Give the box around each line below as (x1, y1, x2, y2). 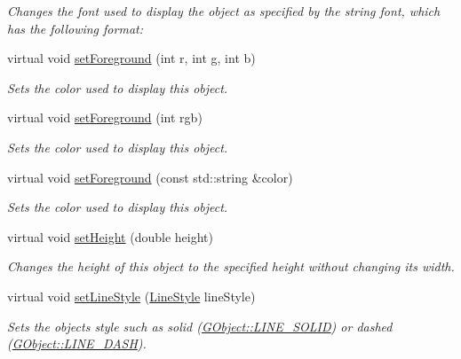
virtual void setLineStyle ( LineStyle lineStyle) (7, 286, 256, 305)
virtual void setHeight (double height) (7, 227, 213, 246)
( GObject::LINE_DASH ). (7, 334, 147, 353)
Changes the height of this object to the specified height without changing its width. (7, 257, 455, 276)
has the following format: (7, 19, 143, 37)
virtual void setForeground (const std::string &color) (7, 168, 293, 186)
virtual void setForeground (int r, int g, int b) (7, 49, 256, 67)
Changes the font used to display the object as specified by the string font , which (7, 2, 441, 20)
